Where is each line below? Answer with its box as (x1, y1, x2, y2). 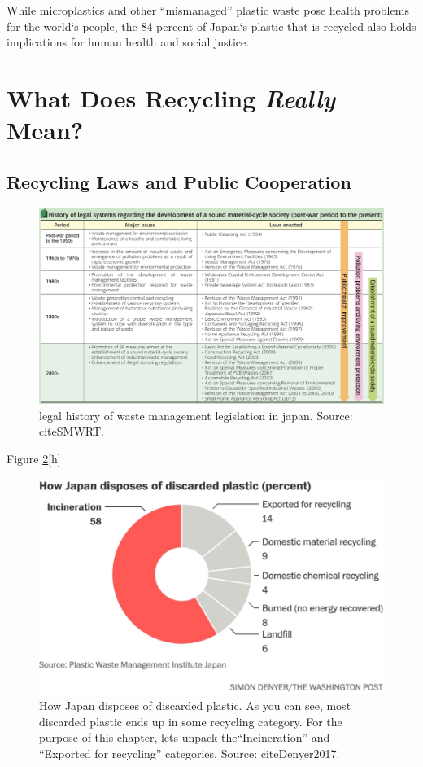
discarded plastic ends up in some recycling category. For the (39, 712, 342, 730)
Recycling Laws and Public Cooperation (7, 169, 351, 194)
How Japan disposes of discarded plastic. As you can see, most (39, 697, 351, 714)
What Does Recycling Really (7, 81, 336, 115)
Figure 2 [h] (7, 449, 61, 467)
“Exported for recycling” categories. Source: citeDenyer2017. (39, 744, 340, 761)
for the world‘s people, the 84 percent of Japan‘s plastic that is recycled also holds (7, 17, 416, 34)
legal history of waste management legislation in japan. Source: (39, 406, 353, 423)
